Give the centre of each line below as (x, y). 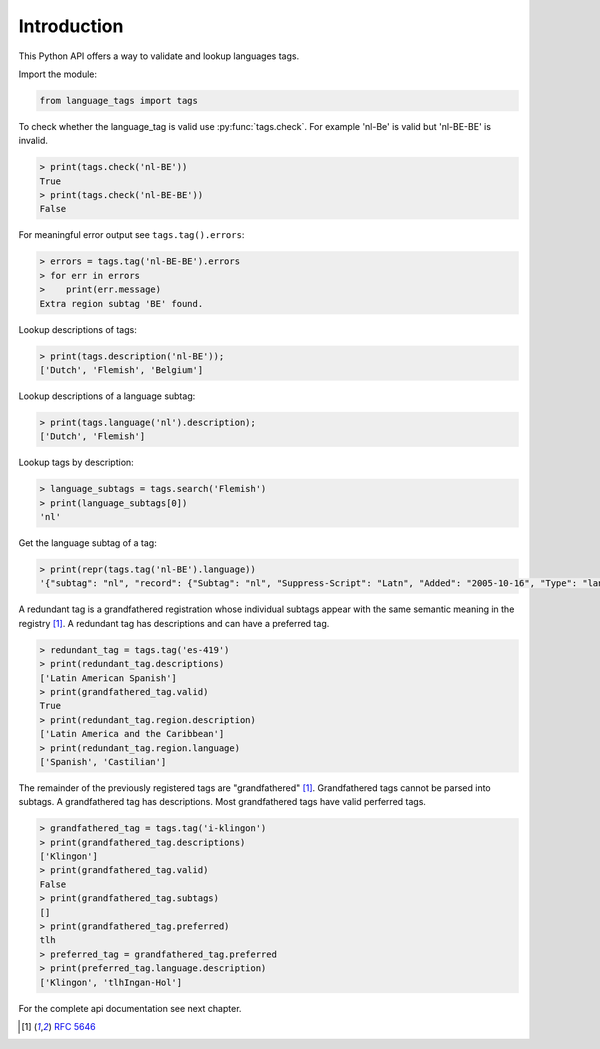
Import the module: (58, 74)
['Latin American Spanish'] (108, 678)
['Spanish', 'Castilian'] (103, 761)
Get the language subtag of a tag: (87, 543)
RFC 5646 (74, 1026)
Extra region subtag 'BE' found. (121, 303)
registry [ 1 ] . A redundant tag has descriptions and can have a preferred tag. (174, 623)
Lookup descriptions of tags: (77, 329)
